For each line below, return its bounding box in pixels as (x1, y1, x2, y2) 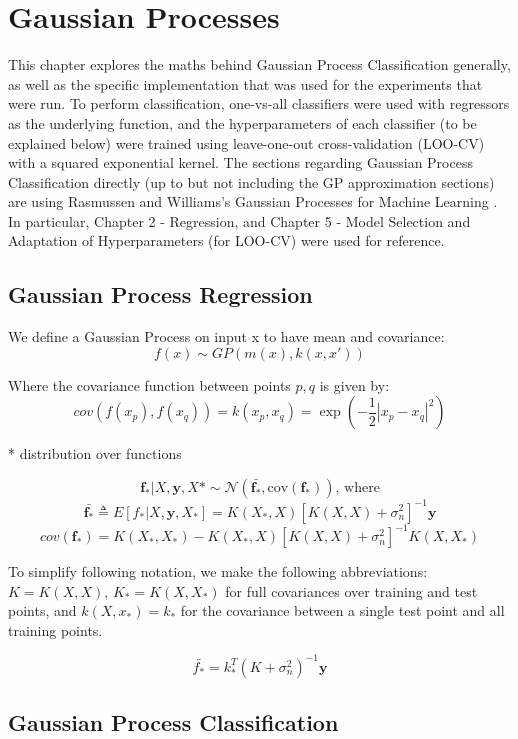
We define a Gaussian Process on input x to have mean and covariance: (8, 326, 445, 347)
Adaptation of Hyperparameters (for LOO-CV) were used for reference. (8, 230, 445, 251)
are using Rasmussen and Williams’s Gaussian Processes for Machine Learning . (8, 191, 498, 212)
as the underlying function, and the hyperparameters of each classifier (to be (8, 112, 477, 133)
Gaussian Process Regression (8, 279, 313, 310)
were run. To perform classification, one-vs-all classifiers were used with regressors (8, 93, 510, 114)
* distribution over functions (8, 443, 182, 464)
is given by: (319, 374, 390, 395)
